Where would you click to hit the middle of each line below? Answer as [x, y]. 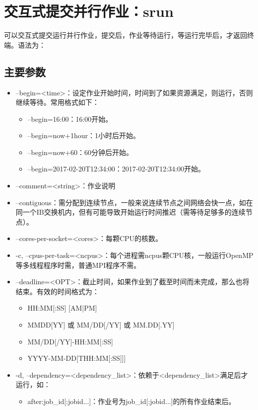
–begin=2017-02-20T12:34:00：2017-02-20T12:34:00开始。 [116, 169]
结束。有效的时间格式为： [57, 291]
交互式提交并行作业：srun [89, 11]
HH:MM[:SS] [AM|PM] [62, 308]
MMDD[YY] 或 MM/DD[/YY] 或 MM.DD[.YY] [101, 325]
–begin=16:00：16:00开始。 [70, 119]
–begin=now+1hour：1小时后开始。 [84, 135]
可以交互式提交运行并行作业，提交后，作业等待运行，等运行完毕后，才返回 [126, 35]
